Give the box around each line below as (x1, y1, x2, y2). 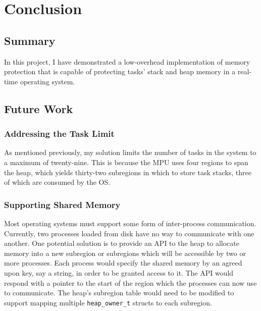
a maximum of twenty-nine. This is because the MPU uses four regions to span (4, 157, 248, 167)
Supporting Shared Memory (4, 198, 121, 211)
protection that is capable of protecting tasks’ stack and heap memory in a (4, 66, 236, 77)
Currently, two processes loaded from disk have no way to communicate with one (4, 228, 254, 238)
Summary (4, 32, 56, 48)
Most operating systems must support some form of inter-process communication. (4, 218, 256, 228)
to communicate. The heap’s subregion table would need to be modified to (4, 287, 234, 298)
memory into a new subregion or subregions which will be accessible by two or (4, 247, 246, 258)
